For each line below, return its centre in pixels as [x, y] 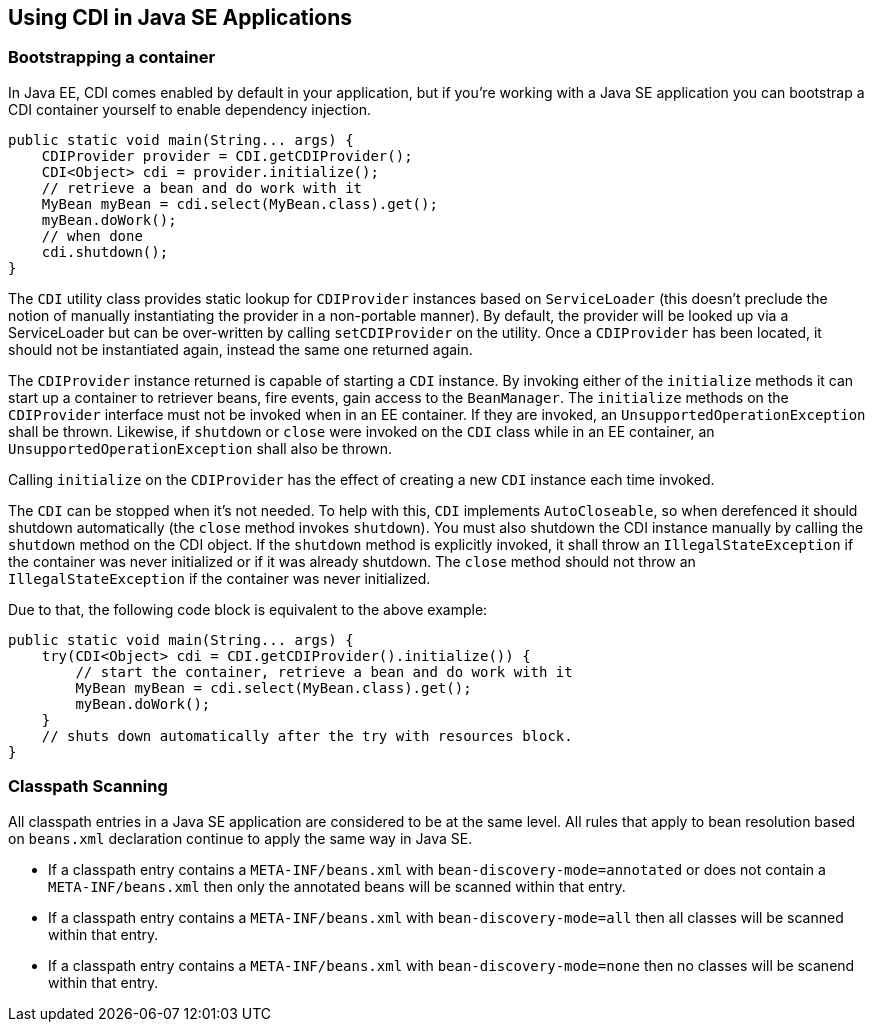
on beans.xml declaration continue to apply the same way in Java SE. [240, 838]
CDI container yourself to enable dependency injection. [190, 109]
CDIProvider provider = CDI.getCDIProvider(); [227, 155]
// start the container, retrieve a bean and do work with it [324, 671]
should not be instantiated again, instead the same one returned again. [240, 349]
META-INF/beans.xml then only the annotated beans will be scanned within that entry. [337, 886]
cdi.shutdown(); [105, 251]
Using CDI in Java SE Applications [180, 17]
